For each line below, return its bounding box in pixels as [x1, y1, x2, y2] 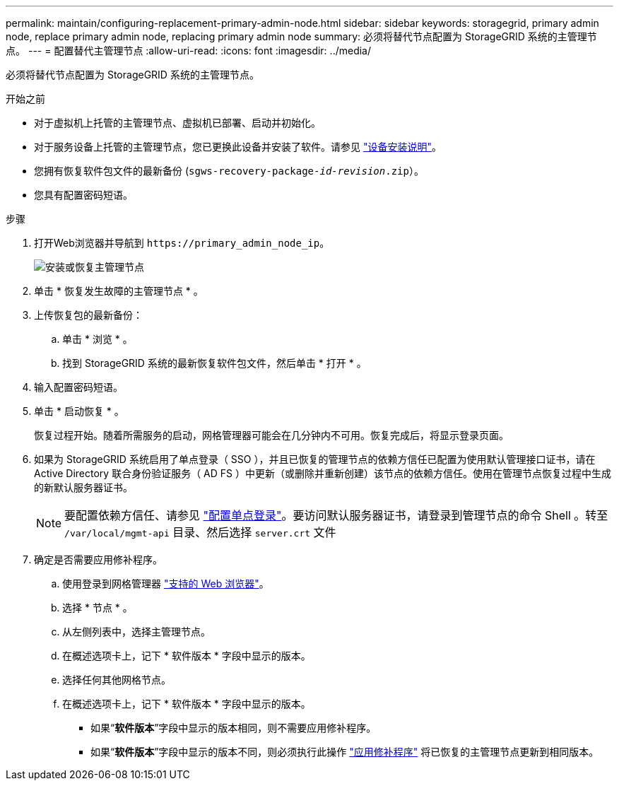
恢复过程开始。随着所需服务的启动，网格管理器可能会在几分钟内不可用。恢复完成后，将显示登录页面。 [34, 429, 509, 441]
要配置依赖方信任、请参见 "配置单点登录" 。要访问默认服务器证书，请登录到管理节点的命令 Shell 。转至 [64, 508, 608, 522]
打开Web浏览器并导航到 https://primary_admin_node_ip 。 [34, 237, 330, 249]
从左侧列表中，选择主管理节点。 [62, 626, 211, 638]
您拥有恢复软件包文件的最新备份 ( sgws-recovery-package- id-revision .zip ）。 [34, 165, 424, 177]
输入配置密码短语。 [34, 381, 123, 393]
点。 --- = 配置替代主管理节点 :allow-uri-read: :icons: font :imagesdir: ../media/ [6, 45, 372, 57]
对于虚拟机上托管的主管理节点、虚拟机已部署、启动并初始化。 [34, 117, 321, 129]
